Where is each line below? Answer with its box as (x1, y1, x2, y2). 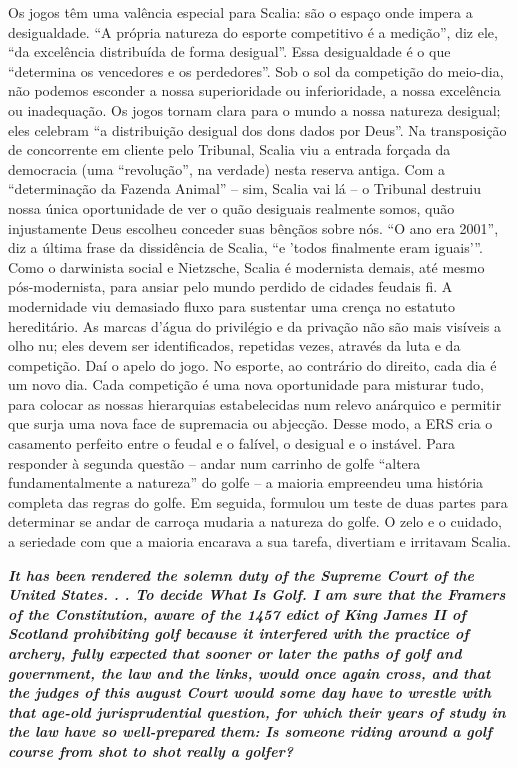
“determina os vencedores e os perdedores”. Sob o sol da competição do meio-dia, (8, 60, 504, 81)
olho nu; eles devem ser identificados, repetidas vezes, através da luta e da (8, 335, 461, 356)
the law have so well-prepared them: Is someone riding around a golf (8, 721, 492, 742)
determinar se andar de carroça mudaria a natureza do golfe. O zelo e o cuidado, (8, 511, 502, 532)
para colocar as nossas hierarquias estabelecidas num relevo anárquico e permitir (8, 393, 502, 414)
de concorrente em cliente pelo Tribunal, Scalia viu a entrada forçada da (8, 139, 451, 160)
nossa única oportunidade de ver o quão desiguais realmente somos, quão (8, 197, 455, 218)
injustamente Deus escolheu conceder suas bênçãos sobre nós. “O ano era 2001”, (8, 217, 499, 238)
